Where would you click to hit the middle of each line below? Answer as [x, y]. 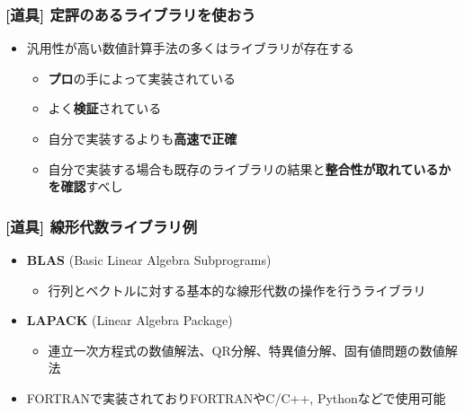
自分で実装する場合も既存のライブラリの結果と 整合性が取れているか [250, 168]
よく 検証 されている [105, 108]
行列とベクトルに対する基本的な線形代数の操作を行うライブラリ [237, 290]
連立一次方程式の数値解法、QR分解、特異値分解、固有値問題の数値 [246, 350]
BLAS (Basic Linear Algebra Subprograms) [149, 260]
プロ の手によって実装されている [142, 78]
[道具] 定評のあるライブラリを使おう [131, 14]
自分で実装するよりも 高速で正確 [143, 138]
